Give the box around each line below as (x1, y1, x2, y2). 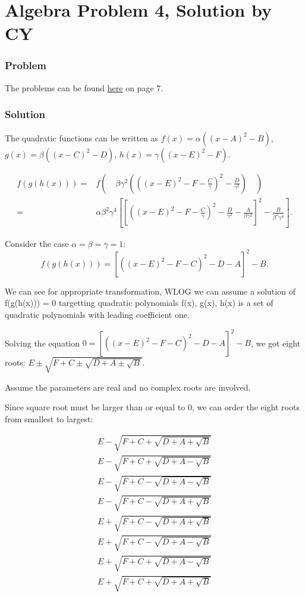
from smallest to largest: (5, 412, 93, 425)
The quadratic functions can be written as (5, 131, 159, 144)
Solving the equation (5, 336, 80, 349)
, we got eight (250, 336, 301, 349)
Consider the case (5, 237, 69, 249)
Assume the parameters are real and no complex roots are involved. (5, 381, 251, 393)
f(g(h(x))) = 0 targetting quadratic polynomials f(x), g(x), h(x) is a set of (5, 296, 273, 309)
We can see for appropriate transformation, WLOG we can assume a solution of (5, 284, 295, 297)
